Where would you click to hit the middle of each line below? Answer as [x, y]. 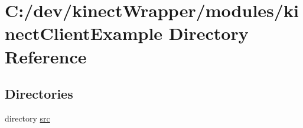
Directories [39, 94]
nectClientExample [84, 33]
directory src [27, 118]
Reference [46, 56]
